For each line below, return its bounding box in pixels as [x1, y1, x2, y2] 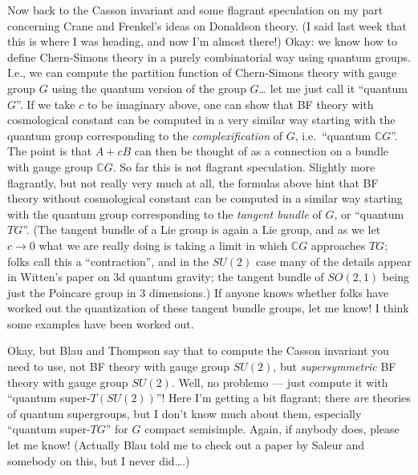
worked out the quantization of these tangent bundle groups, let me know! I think [7, 300, 409, 316]
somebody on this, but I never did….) [7, 452, 190, 469]
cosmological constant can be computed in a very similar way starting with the [7, 111, 396, 128]
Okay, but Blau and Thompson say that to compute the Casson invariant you [7, 342, 389, 359]
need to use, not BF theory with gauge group [7, 358, 230, 375]
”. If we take [16, 95, 75, 112]
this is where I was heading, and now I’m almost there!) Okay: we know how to [7, 33, 398, 50]
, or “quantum [334, 205, 404, 222]
